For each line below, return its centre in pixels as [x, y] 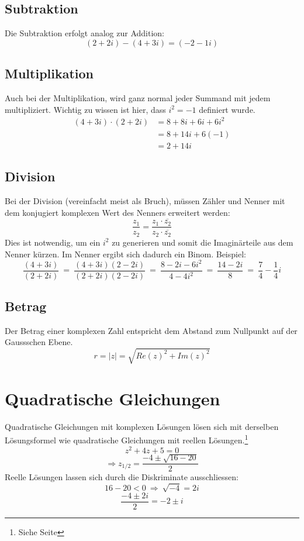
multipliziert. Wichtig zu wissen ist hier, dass [85, 109]
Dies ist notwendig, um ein [53, 242]
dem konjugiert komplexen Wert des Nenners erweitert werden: [118, 212]
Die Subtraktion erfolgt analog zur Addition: [84, 33]
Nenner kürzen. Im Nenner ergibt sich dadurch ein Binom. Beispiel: [125, 254]
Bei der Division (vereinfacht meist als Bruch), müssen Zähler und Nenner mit [145, 200]
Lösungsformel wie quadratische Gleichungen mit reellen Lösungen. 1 [127, 439]
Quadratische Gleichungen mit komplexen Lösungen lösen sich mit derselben [142, 426]
